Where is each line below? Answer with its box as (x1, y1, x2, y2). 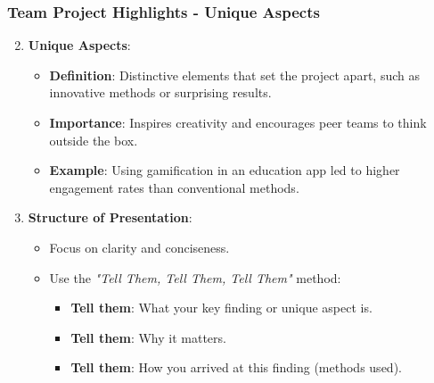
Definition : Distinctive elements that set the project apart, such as (49, 65, 420, 84)
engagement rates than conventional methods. (49, 178, 299, 196)
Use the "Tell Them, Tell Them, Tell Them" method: (49, 268, 341, 287)
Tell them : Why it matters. (70, 328, 226, 346)
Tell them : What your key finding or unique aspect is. (70, 298, 373, 317)
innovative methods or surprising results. (49, 83, 272, 102)
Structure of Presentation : (28, 208, 192, 227)
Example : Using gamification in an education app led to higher (49, 161, 400, 179)
